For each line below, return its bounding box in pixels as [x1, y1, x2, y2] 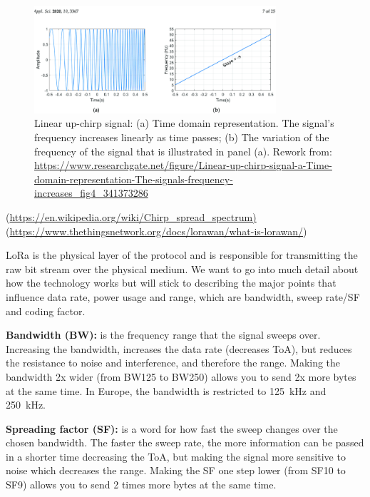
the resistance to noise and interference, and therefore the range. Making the [6, 355, 341, 370]
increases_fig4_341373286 [34, 185, 148, 200]
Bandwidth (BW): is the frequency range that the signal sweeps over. [6, 327, 321, 342]
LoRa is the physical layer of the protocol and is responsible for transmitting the [6, 247, 358, 262]
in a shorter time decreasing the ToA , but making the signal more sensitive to [6, 449, 346, 463]
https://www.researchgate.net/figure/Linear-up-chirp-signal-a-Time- [34, 158, 332, 173]
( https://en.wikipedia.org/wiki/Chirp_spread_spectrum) [6, 209, 257, 224]
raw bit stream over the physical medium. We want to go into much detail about [6, 261, 359, 276]
